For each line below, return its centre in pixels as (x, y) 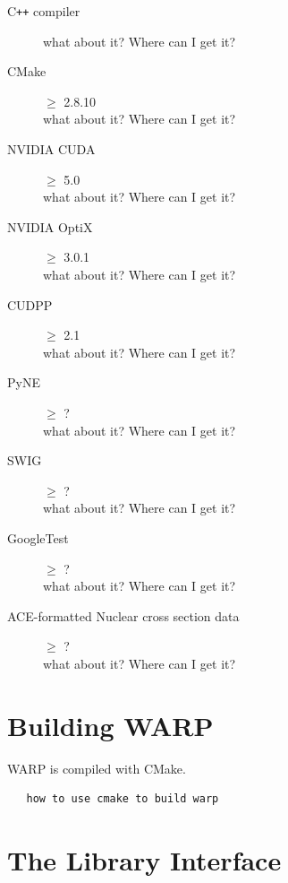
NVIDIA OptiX (50, 226)
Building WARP (110, 725)
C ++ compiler (44, 11)
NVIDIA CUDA (51, 149)
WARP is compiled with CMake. (97, 768)
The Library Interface (144, 860)
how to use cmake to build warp (123, 799)
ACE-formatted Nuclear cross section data (123, 615)
